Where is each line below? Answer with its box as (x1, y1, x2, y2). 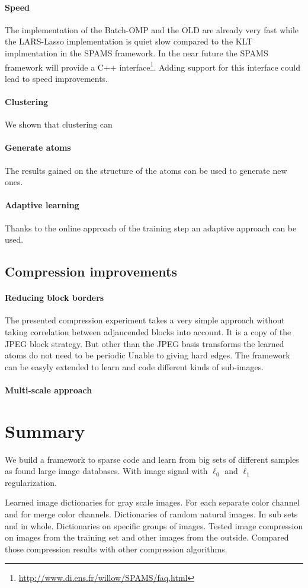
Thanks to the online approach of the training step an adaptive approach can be (5, 221, 297, 234)
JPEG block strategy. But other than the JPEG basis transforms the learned (5, 337, 284, 349)
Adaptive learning (5, 199, 79, 211)
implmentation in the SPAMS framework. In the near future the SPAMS (5, 46, 268, 59)
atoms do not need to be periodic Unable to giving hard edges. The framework (5, 349, 290, 361)
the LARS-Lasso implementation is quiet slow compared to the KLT (5, 35, 253, 47)
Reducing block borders (5, 291, 104, 304)
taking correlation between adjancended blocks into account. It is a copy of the (5, 325, 291, 338)
